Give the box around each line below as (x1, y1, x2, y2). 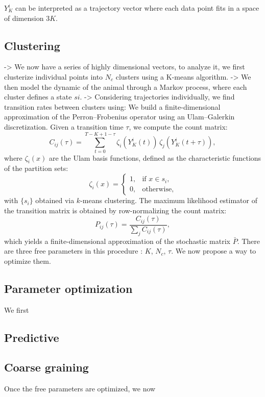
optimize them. (4, 255, 51, 266)
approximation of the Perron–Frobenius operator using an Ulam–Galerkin (4, 111, 235, 122)
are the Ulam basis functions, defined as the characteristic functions (49, 152, 261, 163)
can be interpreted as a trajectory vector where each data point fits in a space (15, 3, 259, 13)
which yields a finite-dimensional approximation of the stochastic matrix (4, 235, 230, 246)
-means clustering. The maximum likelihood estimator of (80, 195, 257, 206)
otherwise (142, 185, 172, 193)
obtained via (35, 195, 75, 206)
